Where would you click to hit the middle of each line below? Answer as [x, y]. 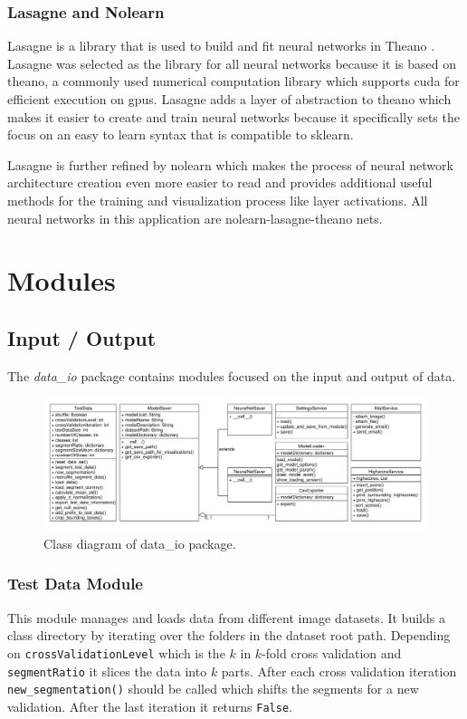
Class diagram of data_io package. [140, 543]
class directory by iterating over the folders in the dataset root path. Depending [229, 635]
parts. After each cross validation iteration [339, 671]
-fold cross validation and [332, 652]
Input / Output [82, 337]
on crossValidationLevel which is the [116, 652]
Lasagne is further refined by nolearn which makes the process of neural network [230, 164]
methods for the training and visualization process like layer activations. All [218, 200]
